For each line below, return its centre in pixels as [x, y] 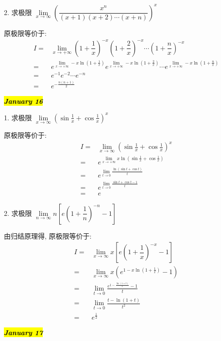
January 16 [24, 101]
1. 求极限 [18, 117]
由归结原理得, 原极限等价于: [48, 235]
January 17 [24, 332]
